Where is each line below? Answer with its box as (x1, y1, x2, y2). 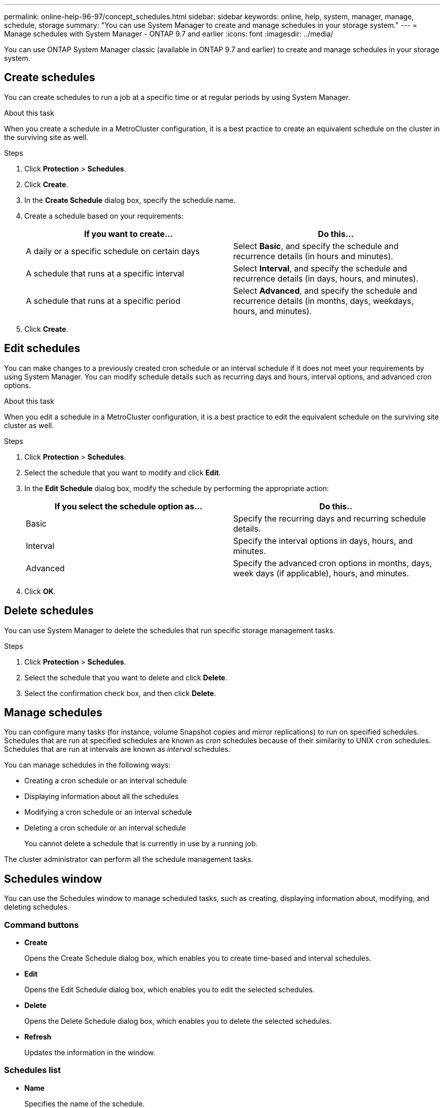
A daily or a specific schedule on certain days (26, 246, 200, 256)
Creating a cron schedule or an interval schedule (24, 776, 187, 785)
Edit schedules (4, 342, 81, 355)
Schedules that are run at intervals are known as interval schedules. (4, 745, 231, 754)
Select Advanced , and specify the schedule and (233, 285, 418, 296)
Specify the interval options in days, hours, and (233, 535, 413, 546)
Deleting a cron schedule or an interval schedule (24, 823, 186, 833)
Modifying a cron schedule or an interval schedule (24, 808, 192, 817)
